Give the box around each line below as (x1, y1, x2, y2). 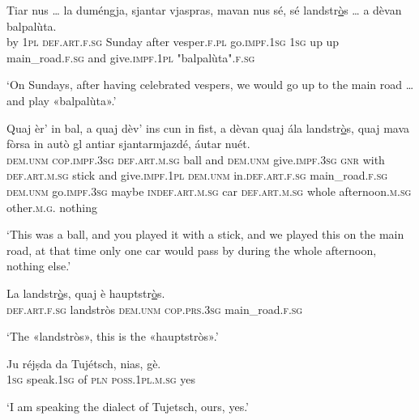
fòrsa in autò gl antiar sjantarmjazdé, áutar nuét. (6, 135, 250, 152)
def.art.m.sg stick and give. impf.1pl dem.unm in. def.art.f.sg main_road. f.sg (6, 167, 388, 184)
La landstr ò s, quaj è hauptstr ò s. (6, 284, 165, 301)
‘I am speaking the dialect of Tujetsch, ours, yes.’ (6, 397, 249, 414)
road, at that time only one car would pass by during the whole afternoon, (6, 241, 377, 258)
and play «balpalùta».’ (6, 91, 117, 108)
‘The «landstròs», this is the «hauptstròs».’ (6, 328, 219, 345)
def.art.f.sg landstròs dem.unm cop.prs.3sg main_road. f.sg (6, 300, 303, 317)
